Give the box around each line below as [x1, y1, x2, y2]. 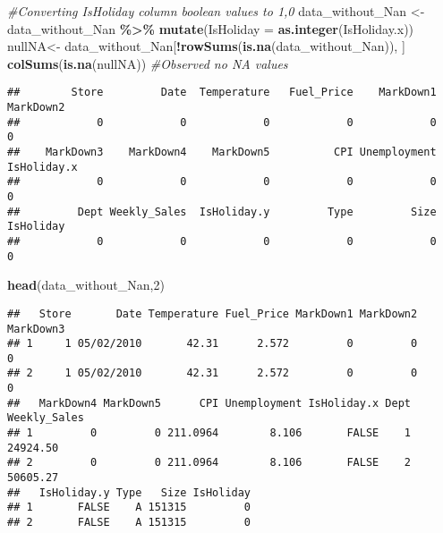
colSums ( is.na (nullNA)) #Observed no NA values [7, 54, 288, 72]
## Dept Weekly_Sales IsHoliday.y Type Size [7, 205, 437, 218]
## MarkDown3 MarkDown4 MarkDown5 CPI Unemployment [7, 146, 437, 158]
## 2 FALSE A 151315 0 [7, 516, 251, 529]
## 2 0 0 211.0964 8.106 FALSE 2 [7, 456, 412, 470]
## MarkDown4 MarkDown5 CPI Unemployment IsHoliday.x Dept [7, 396, 412, 410]
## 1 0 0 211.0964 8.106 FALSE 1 [7, 427, 412, 440]
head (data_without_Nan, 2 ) [7, 275, 165, 294]
